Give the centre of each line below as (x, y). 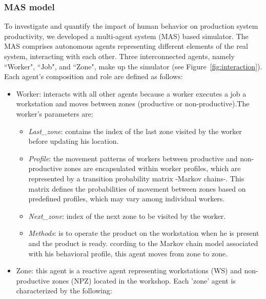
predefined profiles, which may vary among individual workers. (127, 199)
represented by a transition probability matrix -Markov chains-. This (136, 178)
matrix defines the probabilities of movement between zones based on (137, 188)
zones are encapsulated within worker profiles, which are (152, 168)
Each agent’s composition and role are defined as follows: (94, 76)
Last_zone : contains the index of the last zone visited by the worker (135, 131)
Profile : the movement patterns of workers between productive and (133, 158)
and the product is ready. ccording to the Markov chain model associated (143, 243)
